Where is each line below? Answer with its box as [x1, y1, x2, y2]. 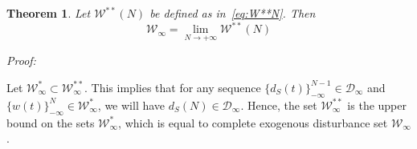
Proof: [6, 52, 36, 69]
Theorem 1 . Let [6, 5, 91, 21]
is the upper [347, 96, 407, 113]
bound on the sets [6, 114, 95, 131]
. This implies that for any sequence [84, 79, 261, 95]
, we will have [97, 96, 166, 113]
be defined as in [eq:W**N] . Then [149, 5, 316, 21]
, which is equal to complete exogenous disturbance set [118, 114, 388, 131]
